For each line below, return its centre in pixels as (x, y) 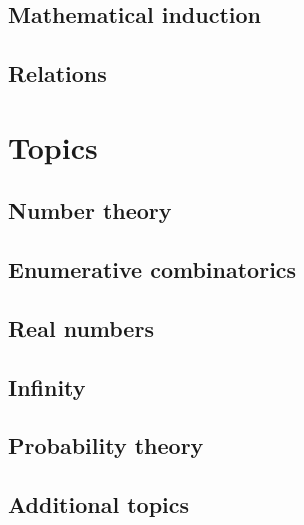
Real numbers (81, 327)
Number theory (90, 210)
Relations (57, 73)
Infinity (47, 386)
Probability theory (106, 445)
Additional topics (99, 504)
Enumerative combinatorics (152, 269)
